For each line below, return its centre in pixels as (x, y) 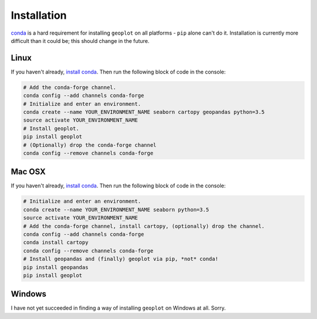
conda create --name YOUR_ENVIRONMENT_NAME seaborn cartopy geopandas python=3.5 (144, 112)
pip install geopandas (56, 267)
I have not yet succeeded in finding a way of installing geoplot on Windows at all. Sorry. (118, 308)
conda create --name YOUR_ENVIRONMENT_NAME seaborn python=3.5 (116, 209)
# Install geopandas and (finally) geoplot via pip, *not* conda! (121, 259)
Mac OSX (28, 172)
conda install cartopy (56, 243)
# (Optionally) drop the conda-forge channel (90, 145)
